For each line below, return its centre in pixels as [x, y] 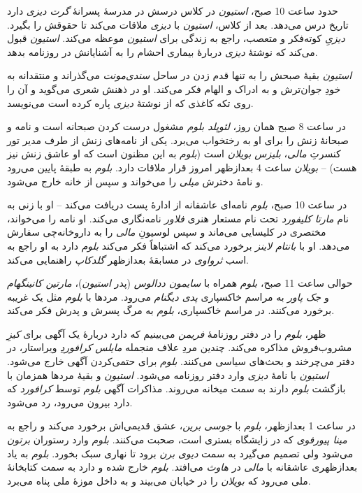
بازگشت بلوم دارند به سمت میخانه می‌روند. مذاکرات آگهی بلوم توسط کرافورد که [176, 388]
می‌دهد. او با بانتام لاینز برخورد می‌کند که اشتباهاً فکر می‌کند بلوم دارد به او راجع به [179, 245]
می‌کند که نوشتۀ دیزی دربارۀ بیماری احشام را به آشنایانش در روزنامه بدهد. [162, 51]
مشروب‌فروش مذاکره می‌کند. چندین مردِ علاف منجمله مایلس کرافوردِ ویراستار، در [180, 347]
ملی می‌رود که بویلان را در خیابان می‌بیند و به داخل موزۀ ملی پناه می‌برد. [159, 480]
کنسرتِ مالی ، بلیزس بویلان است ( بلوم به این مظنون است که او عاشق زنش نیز [174, 153]
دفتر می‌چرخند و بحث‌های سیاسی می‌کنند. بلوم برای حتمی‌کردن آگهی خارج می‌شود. [181, 361]
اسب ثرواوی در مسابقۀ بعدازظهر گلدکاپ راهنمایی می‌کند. [128, 259]
